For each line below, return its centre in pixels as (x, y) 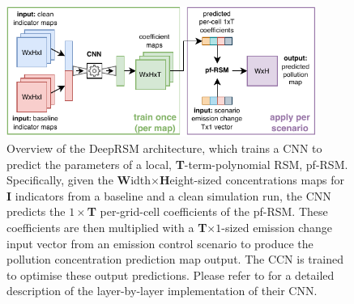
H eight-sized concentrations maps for (252, 180)
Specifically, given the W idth (79, 180)
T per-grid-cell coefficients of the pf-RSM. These (207, 211)
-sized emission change (277, 227)
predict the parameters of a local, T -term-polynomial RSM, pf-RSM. (177, 164)
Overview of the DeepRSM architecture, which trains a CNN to (164, 148)
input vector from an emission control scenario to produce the (160, 243)
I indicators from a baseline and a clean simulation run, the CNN (169, 195)
